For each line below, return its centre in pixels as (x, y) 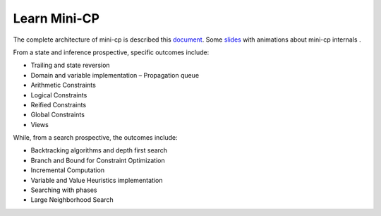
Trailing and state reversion (70, 65)
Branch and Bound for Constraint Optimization (98, 160)
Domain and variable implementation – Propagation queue (115, 75)
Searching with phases (64, 190)
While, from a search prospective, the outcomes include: (95, 138)
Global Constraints (58, 115)
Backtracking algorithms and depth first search (99, 150)
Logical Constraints (59, 95)
